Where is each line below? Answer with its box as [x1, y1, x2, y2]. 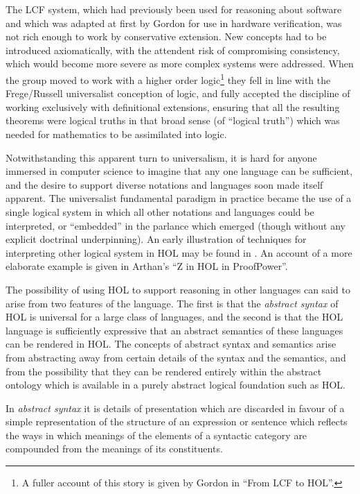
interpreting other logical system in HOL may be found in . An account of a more [6, 245, 352, 259]
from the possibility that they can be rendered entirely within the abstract [6, 364, 322, 378]
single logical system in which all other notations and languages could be [6, 204, 314, 219]
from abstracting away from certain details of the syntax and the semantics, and [6, 350, 346, 364]
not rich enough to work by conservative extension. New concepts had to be [6, 29, 327, 44]
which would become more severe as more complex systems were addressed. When [6, 56, 354, 71]
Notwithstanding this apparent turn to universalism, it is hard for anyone [6, 150, 317, 164]
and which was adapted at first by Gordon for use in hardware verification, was [6, 15, 342, 30]
